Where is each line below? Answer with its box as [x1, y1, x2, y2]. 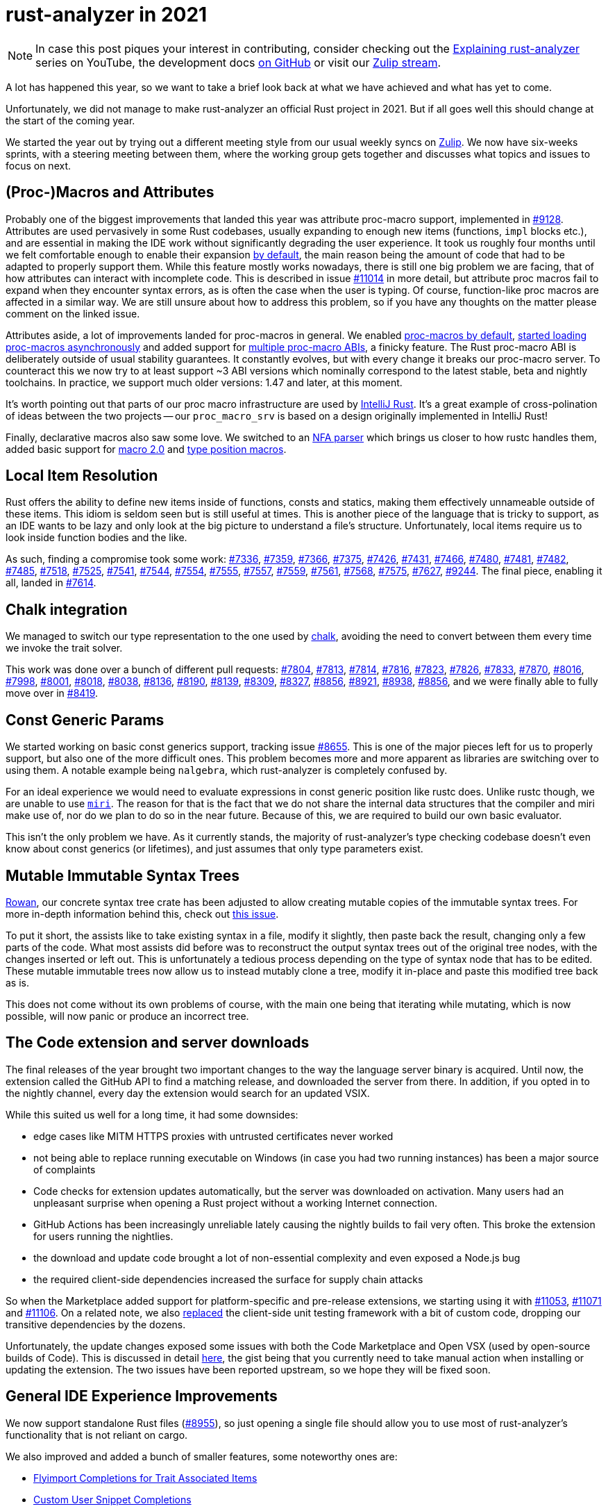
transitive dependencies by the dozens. [6, 1318, 186, 1330]
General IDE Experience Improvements [6, 1387, 278, 1405]
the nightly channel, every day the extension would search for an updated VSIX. [6, 1087, 370, 1099]
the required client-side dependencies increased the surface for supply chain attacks [33, 1273, 423, 1285]
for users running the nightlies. [33, 1230, 174, 1242]
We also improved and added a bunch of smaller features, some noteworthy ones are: [6, 1450, 398, 1462]
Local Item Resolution [6, 467, 158, 485]
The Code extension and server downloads [6, 1034, 310, 1052]
